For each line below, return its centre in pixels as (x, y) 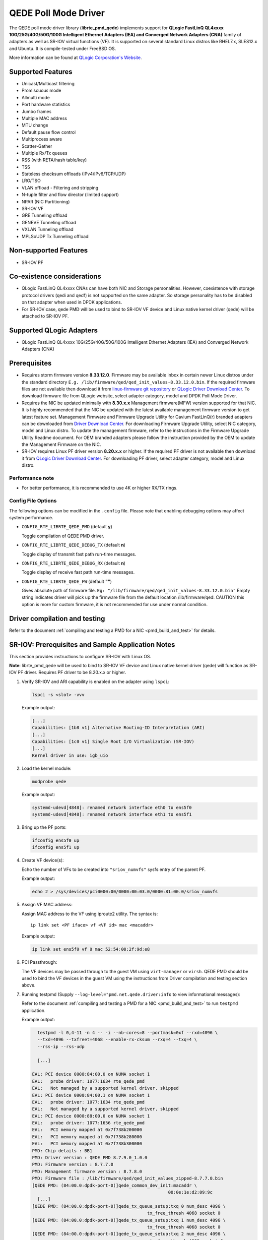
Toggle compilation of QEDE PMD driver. (63, 536)
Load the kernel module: (46, 768)
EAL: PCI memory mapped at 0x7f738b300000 (87, 1144)
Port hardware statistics (46, 105)
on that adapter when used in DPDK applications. (72, 302)
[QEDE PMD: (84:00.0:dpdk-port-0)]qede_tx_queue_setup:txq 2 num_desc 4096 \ (129, 1234)
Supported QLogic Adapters (53, 330)
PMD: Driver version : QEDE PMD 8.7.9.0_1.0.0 (90, 1158)
